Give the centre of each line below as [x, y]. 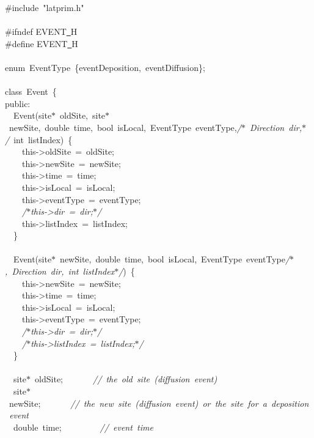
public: [18, 103]
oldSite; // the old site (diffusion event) [126, 379]
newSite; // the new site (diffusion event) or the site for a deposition [159, 403]
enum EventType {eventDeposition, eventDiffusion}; [105, 67]
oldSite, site [83, 115]
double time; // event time [83, 427]
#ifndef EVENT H [41, 32]
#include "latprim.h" [45, 7]
